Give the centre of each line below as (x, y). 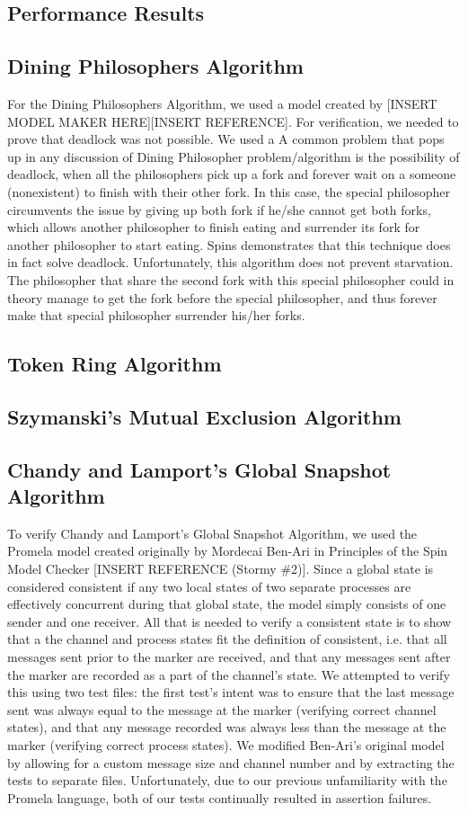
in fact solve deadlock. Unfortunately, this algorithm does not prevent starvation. (230, 262)
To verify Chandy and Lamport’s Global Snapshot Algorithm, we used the (212, 533)
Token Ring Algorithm (115, 364)
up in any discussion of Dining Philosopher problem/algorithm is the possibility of (234, 156)
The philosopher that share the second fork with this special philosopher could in (231, 279)
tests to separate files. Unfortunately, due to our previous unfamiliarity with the (227, 780)
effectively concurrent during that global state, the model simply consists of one (227, 604)
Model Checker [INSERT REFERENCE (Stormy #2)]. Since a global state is (221, 569)
